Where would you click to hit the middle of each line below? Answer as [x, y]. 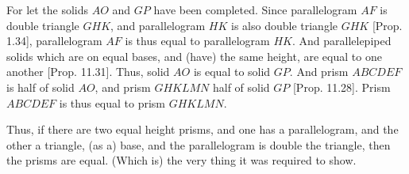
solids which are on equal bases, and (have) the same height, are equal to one [194, 56]
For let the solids [48, 9]
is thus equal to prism [112, 102]
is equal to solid [232, 72]
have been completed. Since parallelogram [255, 9]
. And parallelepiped [341, 41]
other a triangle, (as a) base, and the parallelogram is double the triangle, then [199, 144]
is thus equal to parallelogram [197, 41]
